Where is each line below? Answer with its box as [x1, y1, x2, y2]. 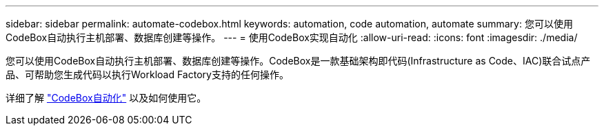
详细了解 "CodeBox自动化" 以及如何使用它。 [6, 92, 207, 104]
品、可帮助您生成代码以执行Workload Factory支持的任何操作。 [6, 69, 289, 80]
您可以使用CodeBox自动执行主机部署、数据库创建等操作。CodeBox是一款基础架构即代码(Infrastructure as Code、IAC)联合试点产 [6, 55, 591, 67]
